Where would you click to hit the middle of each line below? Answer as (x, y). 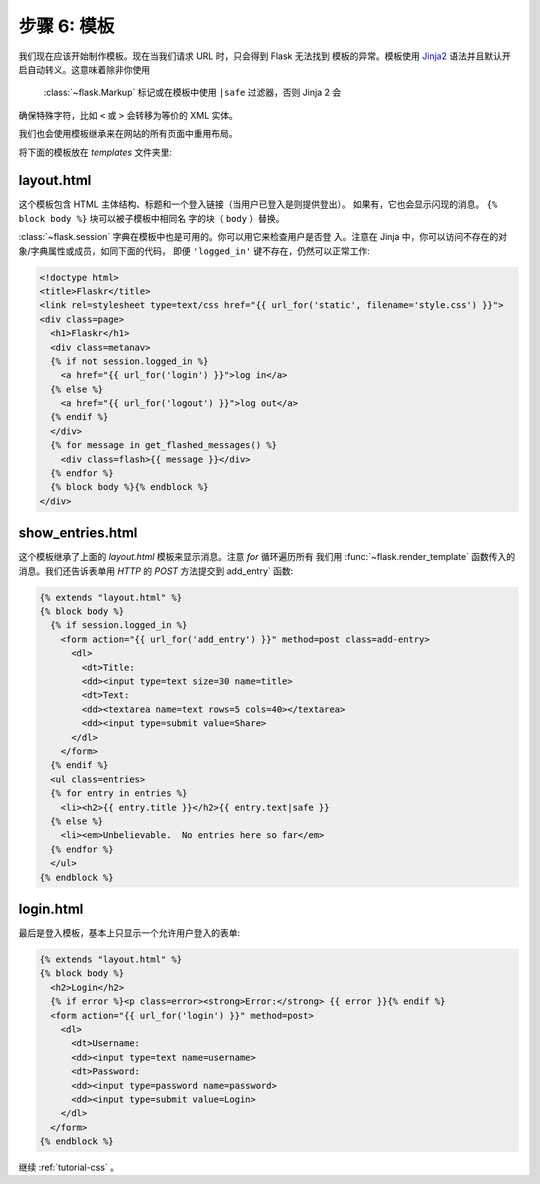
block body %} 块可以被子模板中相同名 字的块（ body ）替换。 (151, 218)
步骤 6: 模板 (66, 26)
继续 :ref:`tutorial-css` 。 (69, 1167)
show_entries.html (78, 533)
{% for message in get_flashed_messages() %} (163, 445)
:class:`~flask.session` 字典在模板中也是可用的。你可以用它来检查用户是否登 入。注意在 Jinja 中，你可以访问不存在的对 (262, 237)
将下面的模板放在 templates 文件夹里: (95, 152)
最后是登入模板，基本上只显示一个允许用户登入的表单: (129, 933)
